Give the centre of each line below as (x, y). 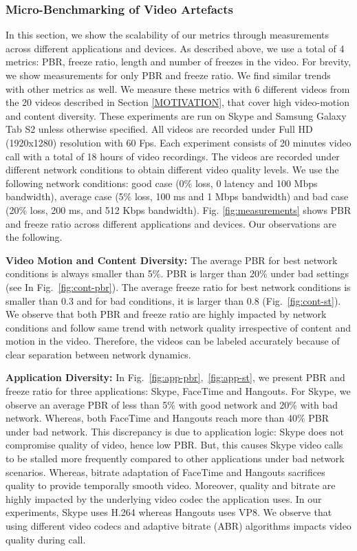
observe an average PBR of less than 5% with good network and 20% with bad (172, 404)
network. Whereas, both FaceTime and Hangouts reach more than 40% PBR (167, 418)
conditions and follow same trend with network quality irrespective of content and (178, 327)
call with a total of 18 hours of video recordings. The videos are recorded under (173, 156)
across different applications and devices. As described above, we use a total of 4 (175, 48)
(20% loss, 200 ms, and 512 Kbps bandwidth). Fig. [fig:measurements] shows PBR (178, 209)
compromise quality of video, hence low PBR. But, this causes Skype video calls (174, 445)
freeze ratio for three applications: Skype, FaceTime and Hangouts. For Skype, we (178, 391)
